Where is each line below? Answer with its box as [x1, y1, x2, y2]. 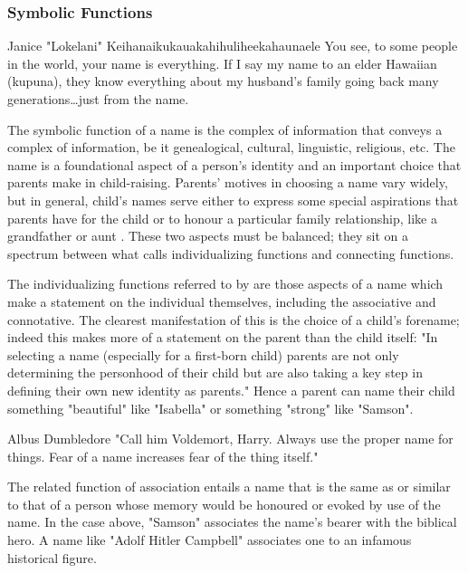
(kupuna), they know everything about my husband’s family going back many [7, 72, 439, 91]
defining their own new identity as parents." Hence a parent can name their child [7, 380, 455, 399]
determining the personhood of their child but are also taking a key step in [7, 363, 423, 382]
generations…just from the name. [7, 90, 189, 108]
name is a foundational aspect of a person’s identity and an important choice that [7, 155, 462, 174]
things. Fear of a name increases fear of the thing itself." [7, 446, 319, 465]
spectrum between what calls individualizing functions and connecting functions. [7, 244, 454, 263]
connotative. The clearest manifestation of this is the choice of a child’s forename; [7, 310, 460, 329]
